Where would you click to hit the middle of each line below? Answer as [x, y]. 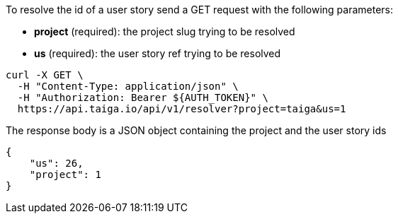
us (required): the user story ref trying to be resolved [158, 53]
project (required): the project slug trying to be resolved [165, 31]
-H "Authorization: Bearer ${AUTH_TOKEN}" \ [143, 97]
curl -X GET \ [45, 75]
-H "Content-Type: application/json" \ [128, 86]
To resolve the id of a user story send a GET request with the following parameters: [199, 10]
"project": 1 [65, 174]
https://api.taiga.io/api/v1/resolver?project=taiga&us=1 [182, 109]
